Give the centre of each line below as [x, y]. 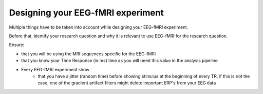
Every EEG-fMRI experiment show [55, 69]
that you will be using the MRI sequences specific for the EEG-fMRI [88, 54]
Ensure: [17, 45]
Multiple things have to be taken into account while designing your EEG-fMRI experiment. [99, 27]
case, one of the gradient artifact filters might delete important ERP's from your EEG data [127, 83]
